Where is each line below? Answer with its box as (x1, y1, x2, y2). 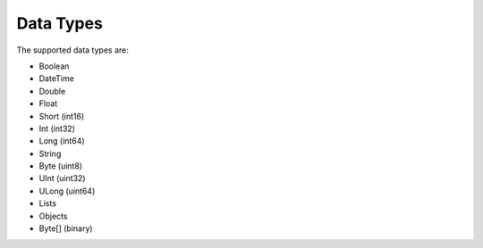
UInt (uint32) (38, 173, 86, 184)
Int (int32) (38, 123, 76, 134)
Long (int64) (38, 136, 85, 146)
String (38, 148, 62, 159)
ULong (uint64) (38, 186, 96, 196)
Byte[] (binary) (38, 223, 93, 234)
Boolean (38, 61, 70, 71)
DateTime (38, 73, 75, 84)
